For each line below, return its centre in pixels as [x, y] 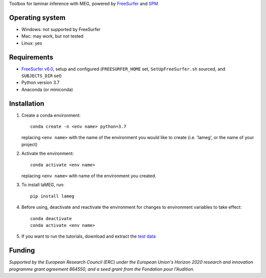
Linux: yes [32, 43]
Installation [27, 103]
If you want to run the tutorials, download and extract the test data [89, 236]
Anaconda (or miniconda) [47, 89]
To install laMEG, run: [43, 185]
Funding [22, 250]
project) [30, 144]
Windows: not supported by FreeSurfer [61, 29]
